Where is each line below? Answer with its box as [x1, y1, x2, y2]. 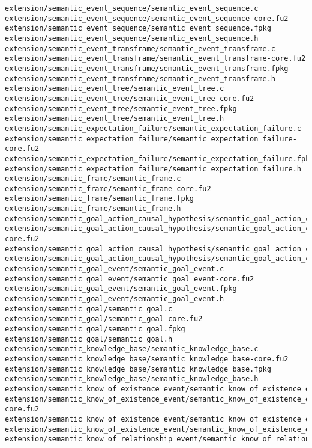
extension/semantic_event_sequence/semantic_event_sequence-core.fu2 [5, 14, 289, 23]
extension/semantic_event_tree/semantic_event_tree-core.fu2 [5, 94, 254, 103]
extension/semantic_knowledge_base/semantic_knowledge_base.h [5, 375, 259, 384]
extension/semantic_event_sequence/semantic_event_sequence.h [5, 34, 259, 43]
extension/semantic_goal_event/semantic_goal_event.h [5, 295, 224, 304]
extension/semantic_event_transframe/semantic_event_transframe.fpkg [5, 64, 289, 73]
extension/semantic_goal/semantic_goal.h [5, 334, 173, 343]
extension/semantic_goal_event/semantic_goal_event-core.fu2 [5, 274, 254, 283]
